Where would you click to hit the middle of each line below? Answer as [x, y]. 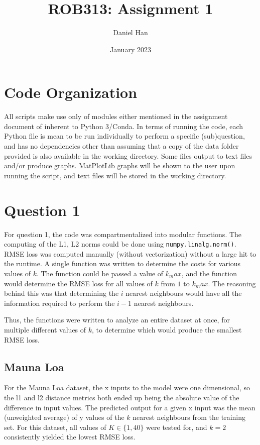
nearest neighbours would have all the [184, 293]
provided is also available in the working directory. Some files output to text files [128, 155]
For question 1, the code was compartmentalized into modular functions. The [123, 234]
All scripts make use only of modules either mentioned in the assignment [116, 116]
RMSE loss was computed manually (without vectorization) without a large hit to [130, 253]
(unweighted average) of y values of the [64, 417]
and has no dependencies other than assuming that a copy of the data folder [121, 146]
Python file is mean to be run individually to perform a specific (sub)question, [124, 136]
